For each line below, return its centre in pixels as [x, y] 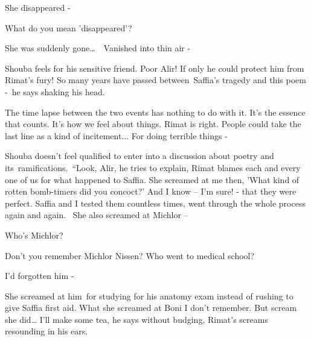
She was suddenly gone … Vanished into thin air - [98, 48]
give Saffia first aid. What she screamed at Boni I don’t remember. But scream [151, 308]
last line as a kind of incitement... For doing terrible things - [116, 135]
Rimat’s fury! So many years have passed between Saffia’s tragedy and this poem [155, 80]
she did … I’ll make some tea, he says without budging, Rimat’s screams [136, 319]
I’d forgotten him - [40, 276]
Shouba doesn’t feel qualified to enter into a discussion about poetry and [139, 156]
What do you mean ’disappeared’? [69, 27]
